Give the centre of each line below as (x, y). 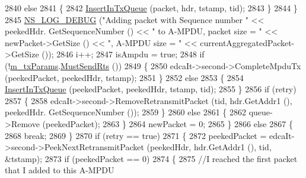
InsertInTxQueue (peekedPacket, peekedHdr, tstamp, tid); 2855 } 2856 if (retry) (151, 89)
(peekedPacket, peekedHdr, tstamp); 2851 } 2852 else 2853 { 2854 (124, 77)
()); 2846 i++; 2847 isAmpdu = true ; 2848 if (123, 54)
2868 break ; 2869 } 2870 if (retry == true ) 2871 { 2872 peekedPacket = (136, 135)
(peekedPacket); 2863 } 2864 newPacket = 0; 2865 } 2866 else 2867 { (168, 123)
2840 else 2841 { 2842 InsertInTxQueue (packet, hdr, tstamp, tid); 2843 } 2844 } (151, 8)
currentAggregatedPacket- (247, 42)
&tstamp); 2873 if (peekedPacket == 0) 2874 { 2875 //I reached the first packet (151, 158)
